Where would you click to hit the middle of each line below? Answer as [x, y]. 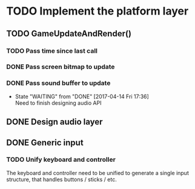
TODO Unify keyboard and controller [61, 160]
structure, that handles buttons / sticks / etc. [61, 179]
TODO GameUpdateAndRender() [69, 34]
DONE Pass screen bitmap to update [61, 67]
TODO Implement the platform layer [97, 11]
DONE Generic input [45, 143]
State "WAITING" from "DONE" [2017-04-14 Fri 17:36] [82, 96]
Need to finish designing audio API [58, 103]
